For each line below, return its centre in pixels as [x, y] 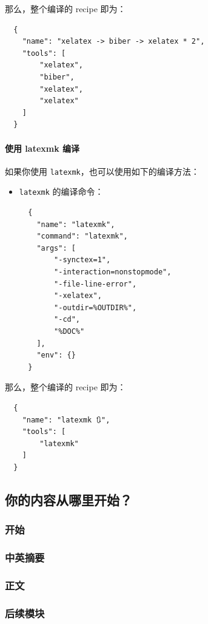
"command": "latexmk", [82, 236]
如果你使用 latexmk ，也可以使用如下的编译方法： [102, 171]
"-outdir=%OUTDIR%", [96, 307]
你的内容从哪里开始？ [69, 499]
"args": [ [56, 248]
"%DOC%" [69, 331]
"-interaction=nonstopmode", [113, 272]
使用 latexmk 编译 [42, 148]
